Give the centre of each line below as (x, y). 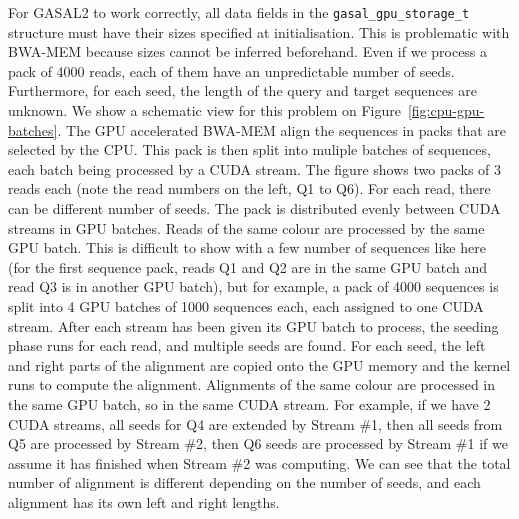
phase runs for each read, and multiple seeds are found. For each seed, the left (247, 345)
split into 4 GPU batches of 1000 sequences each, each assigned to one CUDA (246, 305)
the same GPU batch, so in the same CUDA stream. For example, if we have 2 (249, 403)
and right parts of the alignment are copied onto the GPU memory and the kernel (259, 364)
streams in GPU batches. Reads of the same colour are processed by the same (246, 227)
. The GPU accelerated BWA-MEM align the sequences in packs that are (282, 129)
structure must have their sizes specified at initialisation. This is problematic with (259, 31)
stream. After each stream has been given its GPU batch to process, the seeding (253, 325)
